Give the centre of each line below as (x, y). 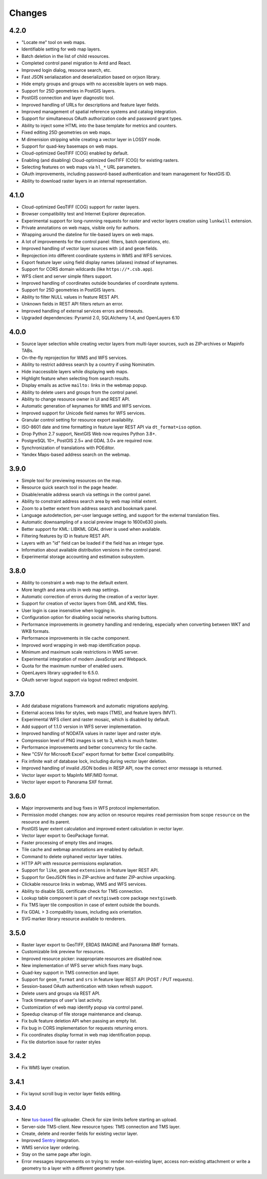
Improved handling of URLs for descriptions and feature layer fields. (91, 104)
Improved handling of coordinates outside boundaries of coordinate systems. (100, 283)
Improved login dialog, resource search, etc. (67, 70)
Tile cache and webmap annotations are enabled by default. (83, 850)
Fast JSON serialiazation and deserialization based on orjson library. (91, 77)
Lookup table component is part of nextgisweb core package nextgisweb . (99, 898)
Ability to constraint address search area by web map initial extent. (89, 501)
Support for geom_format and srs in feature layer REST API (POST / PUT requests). (108, 979)
